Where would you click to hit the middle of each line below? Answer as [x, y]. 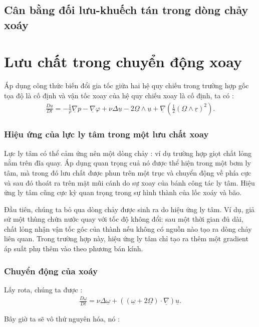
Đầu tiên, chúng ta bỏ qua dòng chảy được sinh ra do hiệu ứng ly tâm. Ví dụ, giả [129, 209]
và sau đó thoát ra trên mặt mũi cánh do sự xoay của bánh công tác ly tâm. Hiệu [129, 182]
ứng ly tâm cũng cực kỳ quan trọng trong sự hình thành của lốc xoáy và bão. [123, 192]
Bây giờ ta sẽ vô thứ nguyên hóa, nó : [62, 319]
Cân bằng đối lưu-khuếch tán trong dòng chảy [126, 10]
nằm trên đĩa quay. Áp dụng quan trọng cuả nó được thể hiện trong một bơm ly [127, 163]
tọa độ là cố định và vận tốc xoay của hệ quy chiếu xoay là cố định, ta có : [119, 95]
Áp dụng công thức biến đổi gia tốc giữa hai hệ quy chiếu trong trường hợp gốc [126, 86]
